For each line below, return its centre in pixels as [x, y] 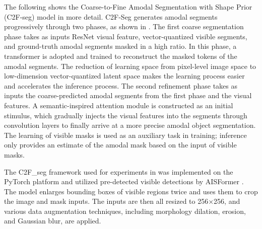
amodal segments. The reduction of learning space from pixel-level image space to [130, 66]
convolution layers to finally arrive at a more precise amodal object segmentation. [130, 125]
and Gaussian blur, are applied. [53, 221]
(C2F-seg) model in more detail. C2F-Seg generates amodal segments [111, 16]
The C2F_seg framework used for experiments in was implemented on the [119, 171]
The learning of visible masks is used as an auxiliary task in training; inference [125, 135]
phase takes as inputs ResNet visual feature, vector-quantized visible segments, [126, 36]
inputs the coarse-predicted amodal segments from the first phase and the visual [128, 95]
